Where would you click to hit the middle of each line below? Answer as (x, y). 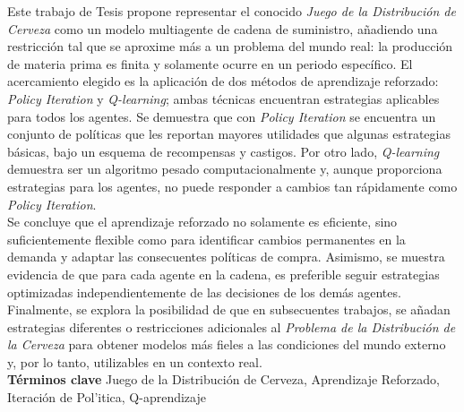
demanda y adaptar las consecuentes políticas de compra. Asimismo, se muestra (226, 257)
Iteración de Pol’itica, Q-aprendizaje (107, 397)
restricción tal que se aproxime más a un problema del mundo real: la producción (230, 46)
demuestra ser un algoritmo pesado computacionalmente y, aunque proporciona (225, 169)
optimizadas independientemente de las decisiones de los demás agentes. (204, 292)
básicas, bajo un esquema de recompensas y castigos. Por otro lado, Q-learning (223, 151)
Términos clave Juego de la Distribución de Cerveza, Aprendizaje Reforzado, (223, 379)
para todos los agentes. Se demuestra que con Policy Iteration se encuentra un (222, 116)
